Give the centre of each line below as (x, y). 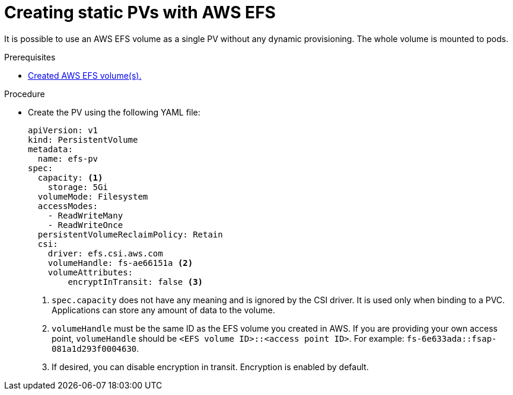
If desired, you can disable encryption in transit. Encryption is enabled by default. (210, 367)
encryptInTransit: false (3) (136, 282)
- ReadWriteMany (85, 215)
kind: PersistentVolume (83, 139)
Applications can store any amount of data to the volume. (163, 310)
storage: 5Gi (78, 187)
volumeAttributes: (90, 272)
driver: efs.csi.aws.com (105, 253)
